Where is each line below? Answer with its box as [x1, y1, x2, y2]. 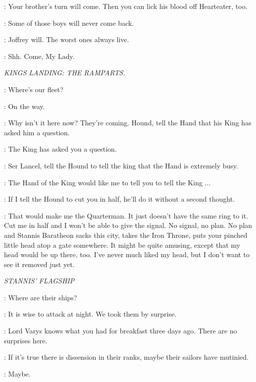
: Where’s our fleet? [4, 84, 63, 94]
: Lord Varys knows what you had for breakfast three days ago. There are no [4, 326, 237, 336]
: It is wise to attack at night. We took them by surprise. [4, 309, 177, 319]
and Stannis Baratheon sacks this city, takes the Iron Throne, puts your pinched [4, 229, 248, 240]
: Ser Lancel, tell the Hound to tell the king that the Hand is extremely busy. [4, 160, 238, 170]
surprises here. [4, 335, 48, 345]
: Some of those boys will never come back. [4, 17, 134, 28]
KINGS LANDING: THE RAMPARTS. [4, 67, 125, 78]
